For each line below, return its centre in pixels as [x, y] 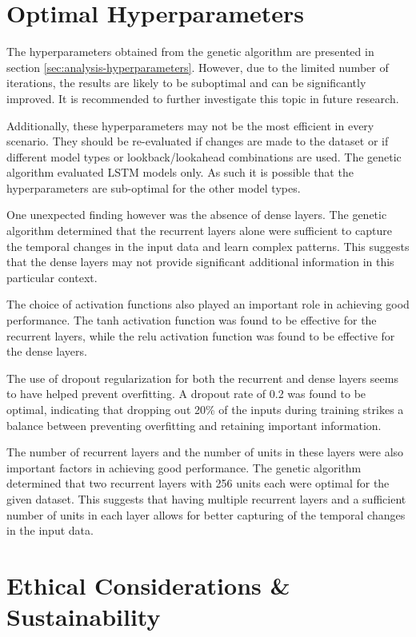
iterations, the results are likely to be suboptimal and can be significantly [186, 83]
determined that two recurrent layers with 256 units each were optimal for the [198, 483]
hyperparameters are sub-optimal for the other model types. [154, 187]
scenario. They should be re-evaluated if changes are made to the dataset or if [198, 141]
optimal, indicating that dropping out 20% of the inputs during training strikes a [205, 409]
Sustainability [84, 617]
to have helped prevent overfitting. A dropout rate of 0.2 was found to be [186, 394]
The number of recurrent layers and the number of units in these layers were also [205, 452]
